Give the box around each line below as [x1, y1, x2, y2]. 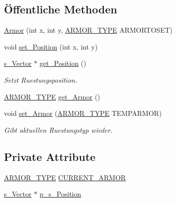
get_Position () [40, 58, 87, 68]
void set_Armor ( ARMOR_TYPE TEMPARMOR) [4, 108, 162, 118]
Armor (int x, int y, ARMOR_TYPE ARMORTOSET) [4, 25, 173, 35]
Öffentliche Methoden [4, 1, 117, 17]
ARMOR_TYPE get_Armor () [4, 91, 100, 101]
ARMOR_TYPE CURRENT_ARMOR [4, 172, 126, 182]
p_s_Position [40, 189, 82, 199]
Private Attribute [4, 149, 96, 164]
